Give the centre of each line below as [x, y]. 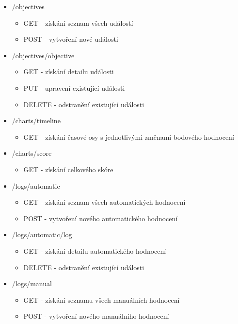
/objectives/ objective [43, 55]
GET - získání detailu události [69, 72]
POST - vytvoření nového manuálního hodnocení [96, 316]
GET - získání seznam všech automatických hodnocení [104, 202]
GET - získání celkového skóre [68, 169]
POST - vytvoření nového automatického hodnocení [101, 218]
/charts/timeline [36, 121]
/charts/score [32, 153]
